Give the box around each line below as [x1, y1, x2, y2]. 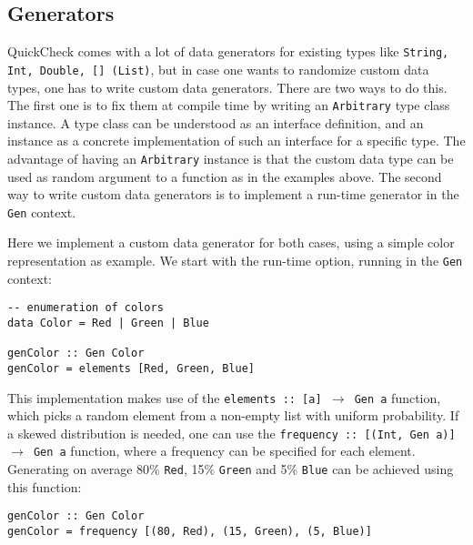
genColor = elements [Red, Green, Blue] [7, 361, 256, 375]
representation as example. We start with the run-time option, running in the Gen [7, 251, 463, 270]
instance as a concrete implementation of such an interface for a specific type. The [7, 131, 466, 150]
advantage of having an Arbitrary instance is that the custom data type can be [7, 148, 454, 167]
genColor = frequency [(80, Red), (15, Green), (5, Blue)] [7, 525, 372, 539]
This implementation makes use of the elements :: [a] [7, 388, 322, 407]
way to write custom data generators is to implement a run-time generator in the [7, 185, 459, 204]
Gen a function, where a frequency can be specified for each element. [33, 441, 416, 460]
